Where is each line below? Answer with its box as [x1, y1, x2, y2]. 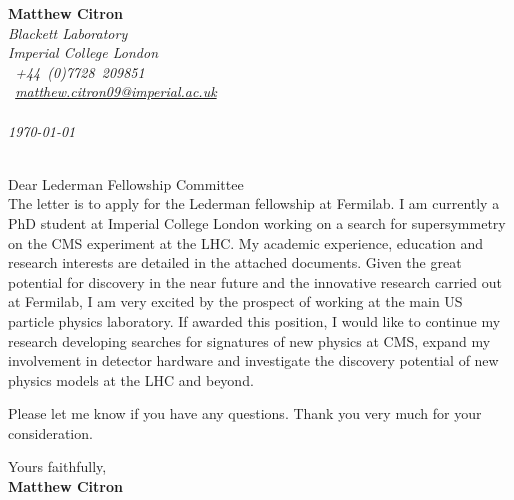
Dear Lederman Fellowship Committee [8, 173, 244, 194]
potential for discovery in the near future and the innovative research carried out [8, 271, 502, 292]
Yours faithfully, [8, 456, 107, 477]
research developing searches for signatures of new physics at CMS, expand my [8, 330, 491, 351]
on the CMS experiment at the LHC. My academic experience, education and [8, 232, 484, 253]
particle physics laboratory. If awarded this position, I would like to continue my [8, 310, 501, 331]
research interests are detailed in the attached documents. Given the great [8, 252, 462, 273]
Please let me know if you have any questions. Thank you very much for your [8, 403, 482, 424]
